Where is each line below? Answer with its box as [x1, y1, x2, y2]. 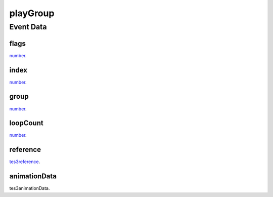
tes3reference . [9, 159, 40, 165]
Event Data [9, 22, 47, 31]
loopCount [9, 119, 43, 128]
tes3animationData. [9, 185, 50, 191]
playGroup [9, 8, 55, 19]
